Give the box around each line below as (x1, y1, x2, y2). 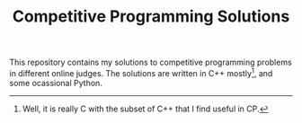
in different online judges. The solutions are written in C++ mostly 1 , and (9, 66, 273, 78)
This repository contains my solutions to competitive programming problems (9, 57, 292, 68)
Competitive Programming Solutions (12, 6, 290, 27)
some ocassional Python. (9, 77, 103, 88)
